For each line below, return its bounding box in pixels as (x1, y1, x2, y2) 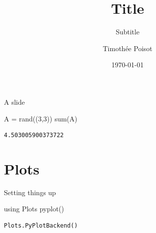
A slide (4, 96, 25, 107)
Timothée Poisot (103, 43, 153, 53)
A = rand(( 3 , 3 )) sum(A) (4, 113, 78, 123)
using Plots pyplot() (4, 204, 64, 214)
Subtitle (115, 27, 140, 37)
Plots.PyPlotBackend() (4, 222, 78, 229)
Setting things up (4, 187, 56, 197)
